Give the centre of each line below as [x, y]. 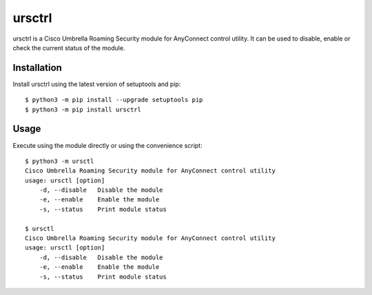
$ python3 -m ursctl [60, 161]
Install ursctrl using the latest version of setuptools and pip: [97, 84]
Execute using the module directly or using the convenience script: [107, 145]
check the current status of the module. [69, 47]
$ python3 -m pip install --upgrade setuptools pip [114, 100]
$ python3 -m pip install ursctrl [83, 109]
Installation [37, 68]
